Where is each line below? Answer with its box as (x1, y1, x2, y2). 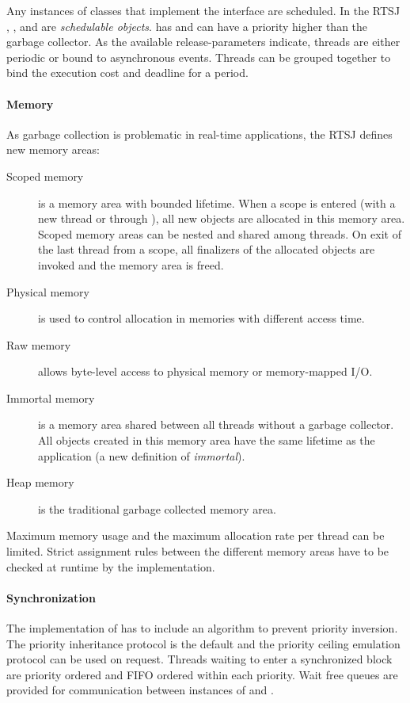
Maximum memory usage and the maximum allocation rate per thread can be (6, 527, 385, 544)
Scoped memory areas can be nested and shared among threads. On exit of (38, 225, 401, 242)
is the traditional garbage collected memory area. (38, 500, 276, 517)
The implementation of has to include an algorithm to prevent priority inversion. (6, 620, 398, 636)
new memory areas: (6, 141, 100, 158)
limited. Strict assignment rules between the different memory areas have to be (6, 543, 389, 560)
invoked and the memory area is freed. (38, 256, 224, 273)
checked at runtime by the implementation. (6, 558, 215, 575)
